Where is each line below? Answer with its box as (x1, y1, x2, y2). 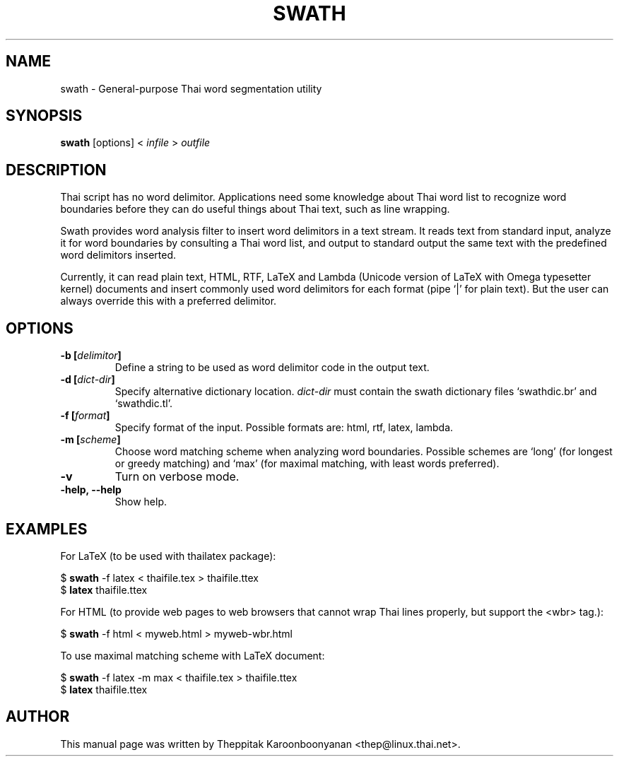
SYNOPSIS (6, 107, 83, 125)
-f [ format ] (60, 409, 110, 422)
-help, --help (60, 483, 122, 496)
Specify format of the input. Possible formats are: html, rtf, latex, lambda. (114, 421, 454, 434)
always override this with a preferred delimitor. (60, 295, 277, 307)
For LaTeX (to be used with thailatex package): (60, 549, 276, 562)
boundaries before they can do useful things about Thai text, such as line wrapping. (60, 203, 450, 216)
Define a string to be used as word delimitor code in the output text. (114, 361, 430, 374)
